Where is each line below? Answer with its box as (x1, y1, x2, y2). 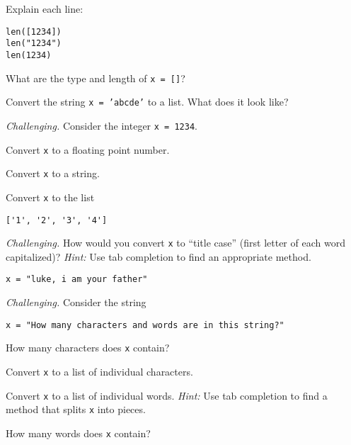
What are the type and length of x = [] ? (6, 70, 185, 85)
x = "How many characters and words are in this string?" (6, 320, 284, 330)
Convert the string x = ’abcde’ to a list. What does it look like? (6, 94, 289, 109)
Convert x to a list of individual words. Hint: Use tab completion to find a (6, 388, 328, 402)
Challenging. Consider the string (6, 295, 146, 310)
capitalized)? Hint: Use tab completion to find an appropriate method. (6, 249, 311, 264)
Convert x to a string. (6, 166, 100, 181)
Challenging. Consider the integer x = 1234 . (6, 118, 197, 133)
